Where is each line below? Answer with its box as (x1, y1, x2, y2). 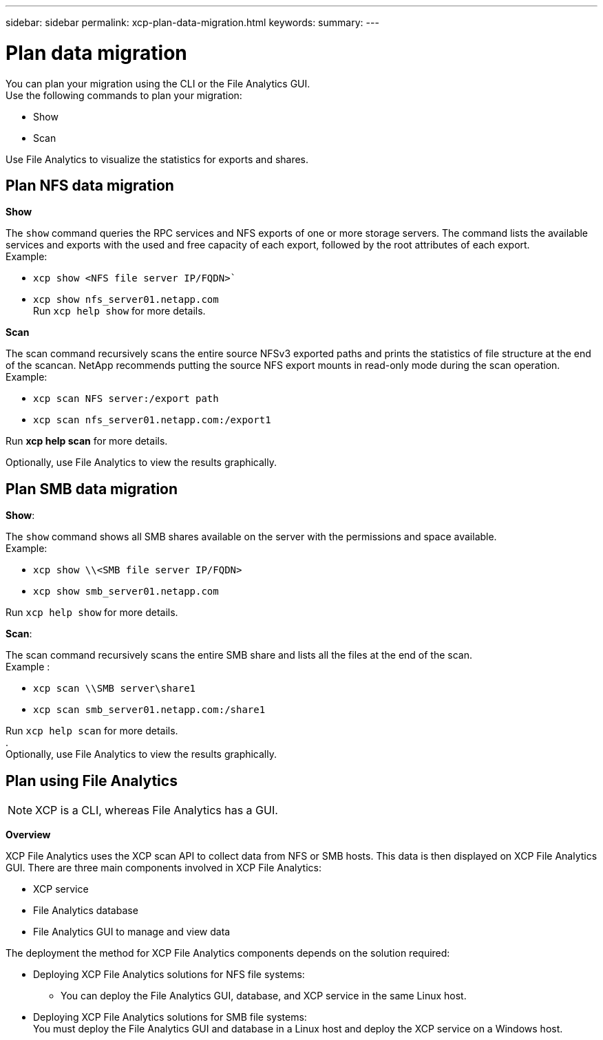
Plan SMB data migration (6, 480, 178, 498)
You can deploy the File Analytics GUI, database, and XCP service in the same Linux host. (61, 990, 467, 1002)
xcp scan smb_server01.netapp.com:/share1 (33, 704, 266, 716)
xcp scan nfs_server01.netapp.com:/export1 (33, 414, 271, 426)
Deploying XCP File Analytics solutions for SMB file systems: (33, 1011, 307, 1023)
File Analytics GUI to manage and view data (33, 926, 231, 938)
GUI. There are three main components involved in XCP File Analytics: (6, 862, 321, 874)
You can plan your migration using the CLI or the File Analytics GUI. (6, 77, 310, 89)
